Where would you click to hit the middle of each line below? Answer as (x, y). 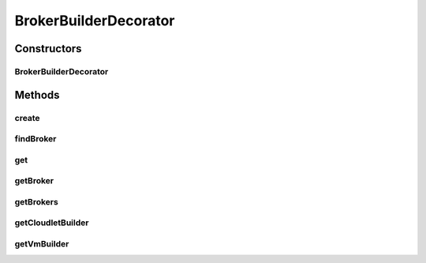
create (27, 118)
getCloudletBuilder (52, 223)
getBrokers (36, 201)
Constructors (48, 49)
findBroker (35, 139)
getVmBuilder (42, 243)
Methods (37, 95)
